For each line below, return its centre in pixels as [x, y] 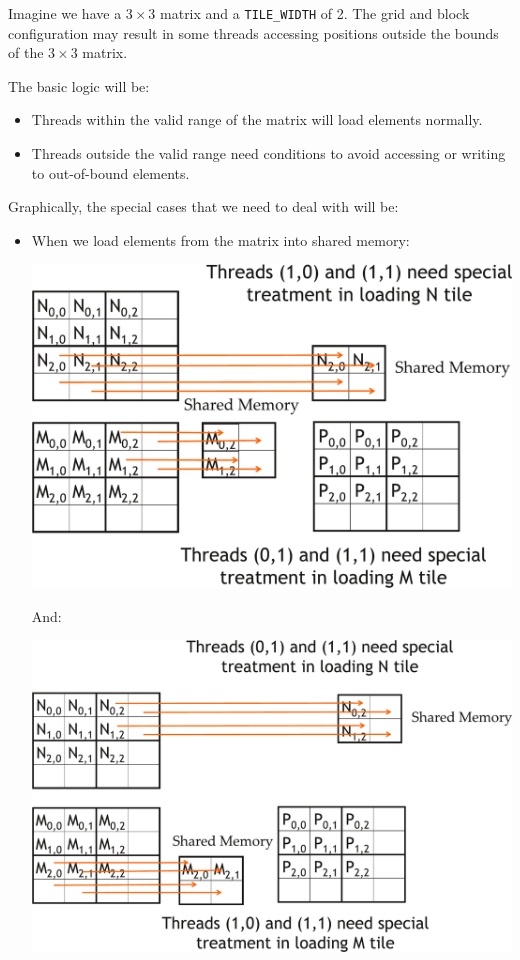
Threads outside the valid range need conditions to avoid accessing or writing [268, 153]
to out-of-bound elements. [110, 172]
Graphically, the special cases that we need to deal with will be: [203, 206]
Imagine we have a [65, 13]
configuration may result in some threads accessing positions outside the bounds [253, 32]
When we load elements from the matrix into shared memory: [220, 239]
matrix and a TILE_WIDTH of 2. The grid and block [315, 13]
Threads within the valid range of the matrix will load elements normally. [257, 119]
